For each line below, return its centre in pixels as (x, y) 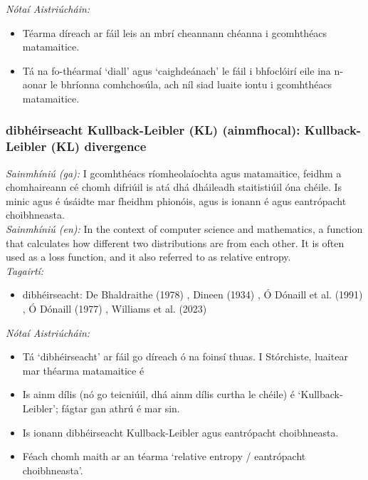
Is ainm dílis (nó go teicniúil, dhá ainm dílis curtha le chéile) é (158, 394)
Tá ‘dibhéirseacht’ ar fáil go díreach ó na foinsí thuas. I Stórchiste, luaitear (185, 356)
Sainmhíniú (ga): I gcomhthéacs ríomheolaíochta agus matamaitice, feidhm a (174, 173)
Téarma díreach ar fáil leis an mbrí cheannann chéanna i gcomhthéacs (175, 32)
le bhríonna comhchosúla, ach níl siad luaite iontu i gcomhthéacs (191, 84)
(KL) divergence (99, 146)
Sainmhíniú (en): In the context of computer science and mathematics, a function (184, 229)
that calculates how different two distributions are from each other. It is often (175, 242)
